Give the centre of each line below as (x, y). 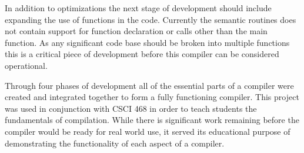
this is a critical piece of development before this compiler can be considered (142, 54)
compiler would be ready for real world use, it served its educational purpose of (148, 131)
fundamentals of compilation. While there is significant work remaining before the (152, 120)
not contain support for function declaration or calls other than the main (136, 31)
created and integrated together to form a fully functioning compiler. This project (152, 97)
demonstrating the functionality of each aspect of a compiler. (115, 143)
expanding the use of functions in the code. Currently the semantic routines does (151, 19)
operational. (26, 65)
